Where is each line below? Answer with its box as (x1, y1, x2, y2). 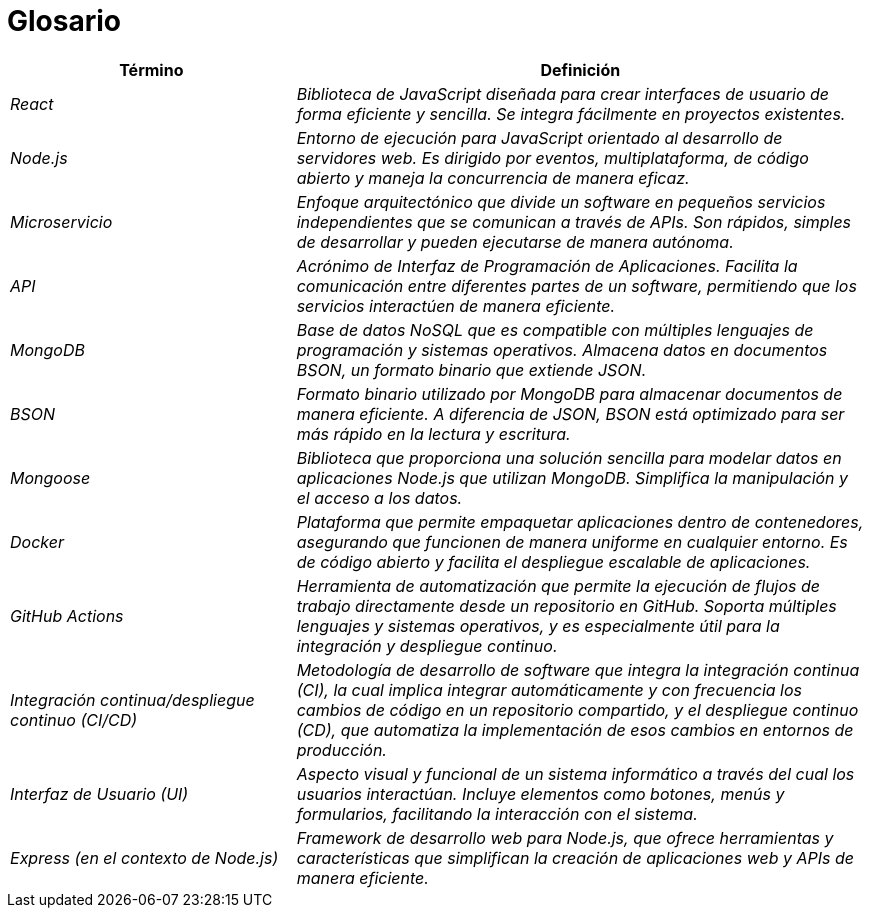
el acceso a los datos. (296, 487, 463, 508)
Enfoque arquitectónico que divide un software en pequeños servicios (296, 191, 826, 212)
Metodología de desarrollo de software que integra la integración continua (296, 659, 860, 680)
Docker (10, 531, 64, 552)
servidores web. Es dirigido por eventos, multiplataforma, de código (296, 147, 809, 168)
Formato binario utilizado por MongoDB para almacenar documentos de (296, 383, 843, 404)
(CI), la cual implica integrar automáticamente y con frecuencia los (296, 679, 803, 700)
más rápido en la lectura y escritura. (296, 423, 571, 444)
